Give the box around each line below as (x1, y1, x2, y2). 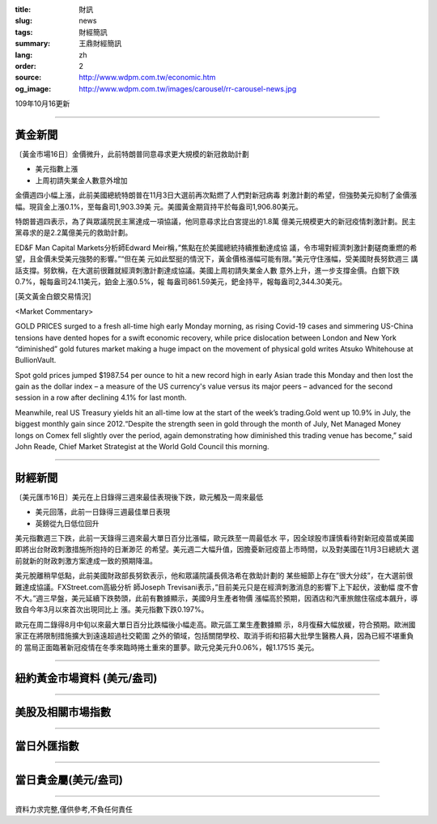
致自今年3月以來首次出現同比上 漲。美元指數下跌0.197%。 (15, 605, 209, 614)
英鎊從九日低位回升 (35, 518, 100, 528)
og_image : (15, 83, 52, 93)
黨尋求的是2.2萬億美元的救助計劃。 (15, 227, 133, 238)
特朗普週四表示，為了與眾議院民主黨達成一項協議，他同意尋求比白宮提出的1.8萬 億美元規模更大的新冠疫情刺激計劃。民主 (15, 216, 417, 226)
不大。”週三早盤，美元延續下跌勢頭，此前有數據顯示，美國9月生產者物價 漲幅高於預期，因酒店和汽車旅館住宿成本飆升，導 (15, 593, 418, 603)
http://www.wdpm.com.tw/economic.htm (78, 73, 216, 83)
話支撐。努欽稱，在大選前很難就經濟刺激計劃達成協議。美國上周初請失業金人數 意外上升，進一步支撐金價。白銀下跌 (15, 265, 400, 275)
